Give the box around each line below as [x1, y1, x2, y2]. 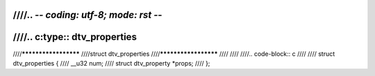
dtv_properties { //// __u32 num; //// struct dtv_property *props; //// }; [12, 59, 210, 67]
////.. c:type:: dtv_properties [12, 31, 137, 43]
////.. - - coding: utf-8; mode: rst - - [12, 9, 162, 21]
